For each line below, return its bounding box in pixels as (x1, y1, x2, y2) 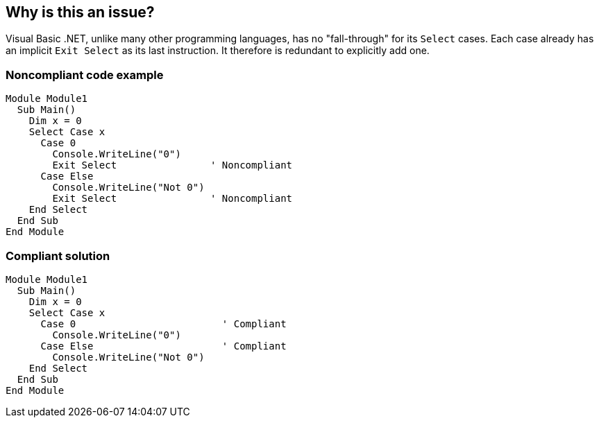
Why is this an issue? (6, 3, 155, 21)
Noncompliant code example (6, 67, 164, 82)
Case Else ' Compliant (40, 340, 287, 352)
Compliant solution (6, 248, 110, 263)
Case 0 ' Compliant (40, 318, 287, 329)
